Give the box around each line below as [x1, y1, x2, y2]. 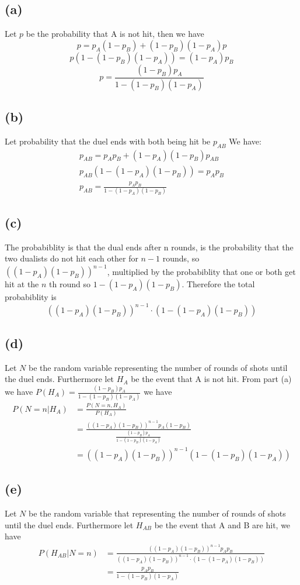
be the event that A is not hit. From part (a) [131, 373, 292, 385]
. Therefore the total [182, 278, 255, 290]
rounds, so [162, 252, 200, 264]
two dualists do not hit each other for [5, 252, 138, 264]
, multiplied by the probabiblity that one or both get [107, 265, 296, 277]
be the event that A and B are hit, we [154, 518, 291, 531]
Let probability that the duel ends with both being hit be [5, 135, 211, 147]
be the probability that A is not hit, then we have [26, 27, 204, 40]
